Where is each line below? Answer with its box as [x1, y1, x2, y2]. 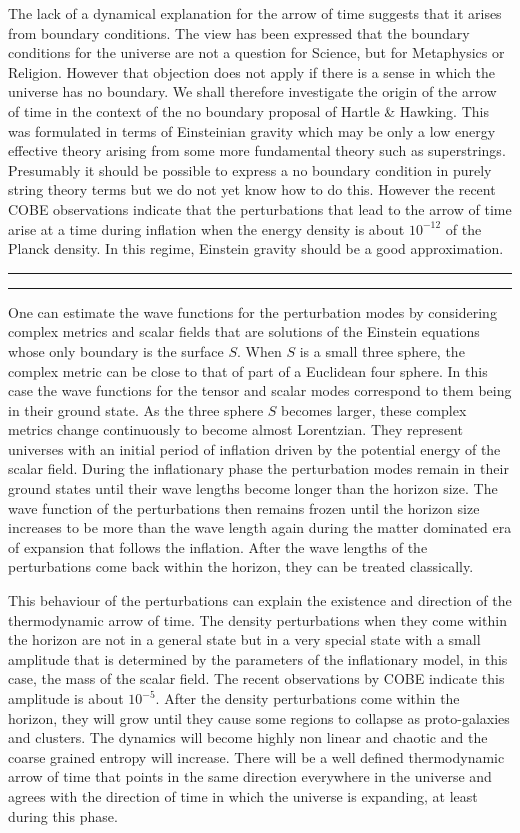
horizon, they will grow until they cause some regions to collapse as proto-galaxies [8, 707, 510, 728]
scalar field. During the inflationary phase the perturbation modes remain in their [8, 458, 509, 479]
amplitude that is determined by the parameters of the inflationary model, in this [8, 648, 508, 669]
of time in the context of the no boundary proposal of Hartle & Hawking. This [8, 100, 489, 121]
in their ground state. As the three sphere [8, 399, 264, 420]
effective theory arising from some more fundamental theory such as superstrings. [8, 140, 506, 161]
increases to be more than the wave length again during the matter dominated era [8, 517, 512, 538]
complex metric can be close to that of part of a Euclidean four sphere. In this [8, 360, 488, 381]
